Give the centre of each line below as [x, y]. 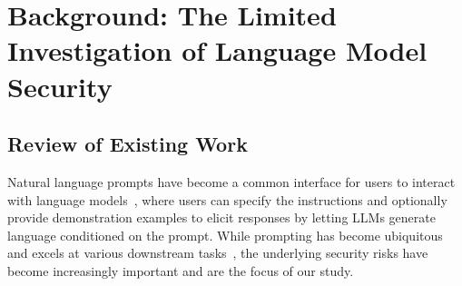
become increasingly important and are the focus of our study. [181, 270]
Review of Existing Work [128, 144]
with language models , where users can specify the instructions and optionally [227, 199]
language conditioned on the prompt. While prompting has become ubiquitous [225, 235]
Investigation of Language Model [217, 50]
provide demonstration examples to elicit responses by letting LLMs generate [221, 217]
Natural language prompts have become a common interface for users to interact [231, 181]
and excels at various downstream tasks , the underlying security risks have [218, 253]
